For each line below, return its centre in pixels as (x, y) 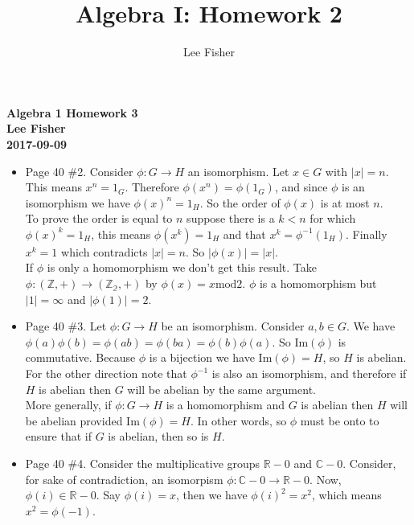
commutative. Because (80, 357)
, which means (347, 495)
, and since (301, 187)
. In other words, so (238, 420)
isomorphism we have (78, 202)
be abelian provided (74, 420)
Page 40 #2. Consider (79, 171)
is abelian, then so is (158, 436)
